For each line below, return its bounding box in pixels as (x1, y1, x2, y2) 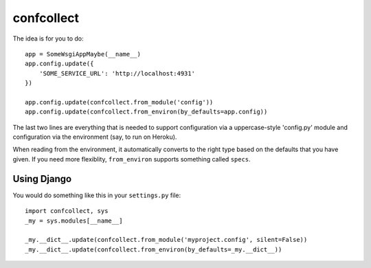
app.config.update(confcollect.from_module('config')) (25, 98, 214, 106)
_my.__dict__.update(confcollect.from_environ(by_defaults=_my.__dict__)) (25, 245, 282, 254)
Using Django (12, 172, 72, 185)
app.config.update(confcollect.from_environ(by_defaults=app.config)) (25, 108, 268, 116)
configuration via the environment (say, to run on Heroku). (12, 133, 177, 141)
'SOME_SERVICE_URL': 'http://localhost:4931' (38, 69, 196, 77)
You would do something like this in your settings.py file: (12, 191, 181, 199)
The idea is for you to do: (12, 34, 84, 43)
